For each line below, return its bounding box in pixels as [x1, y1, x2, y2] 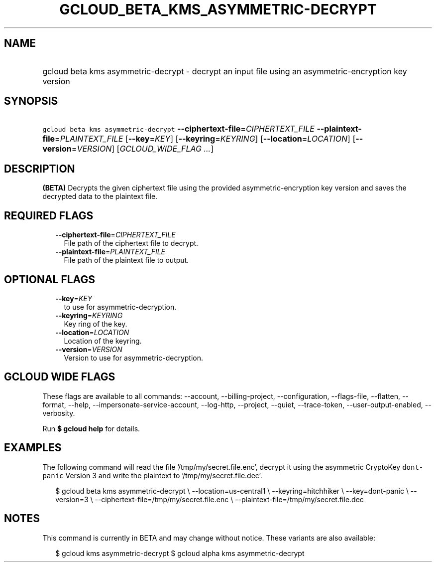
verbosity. [42, 408, 75, 417]
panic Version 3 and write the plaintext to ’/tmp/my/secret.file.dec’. [42, 471, 262, 480]
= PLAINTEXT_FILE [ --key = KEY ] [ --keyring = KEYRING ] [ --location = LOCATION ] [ [55, 134, 356, 144]
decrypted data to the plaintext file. [42, 192, 158, 201]
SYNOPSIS [4, 95, 58, 108]
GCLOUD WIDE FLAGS [4, 371, 115, 383]
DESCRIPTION [4, 162, 75, 175]
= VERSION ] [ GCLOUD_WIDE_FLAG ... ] [71, 144, 214, 154]
